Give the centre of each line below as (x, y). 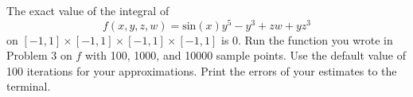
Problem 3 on (39, 55)
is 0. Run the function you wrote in (307, 39)
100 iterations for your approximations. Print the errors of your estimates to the (202, 70)
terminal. (29, 86)
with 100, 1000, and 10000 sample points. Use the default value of (245, 55)
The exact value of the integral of (88, 10)
